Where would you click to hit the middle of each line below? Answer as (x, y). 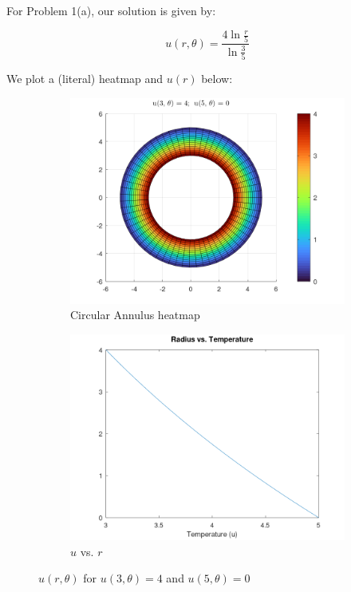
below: (217, 79)
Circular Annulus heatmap (135, 315)
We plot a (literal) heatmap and (85, 79)
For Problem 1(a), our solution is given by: (111, 10)
